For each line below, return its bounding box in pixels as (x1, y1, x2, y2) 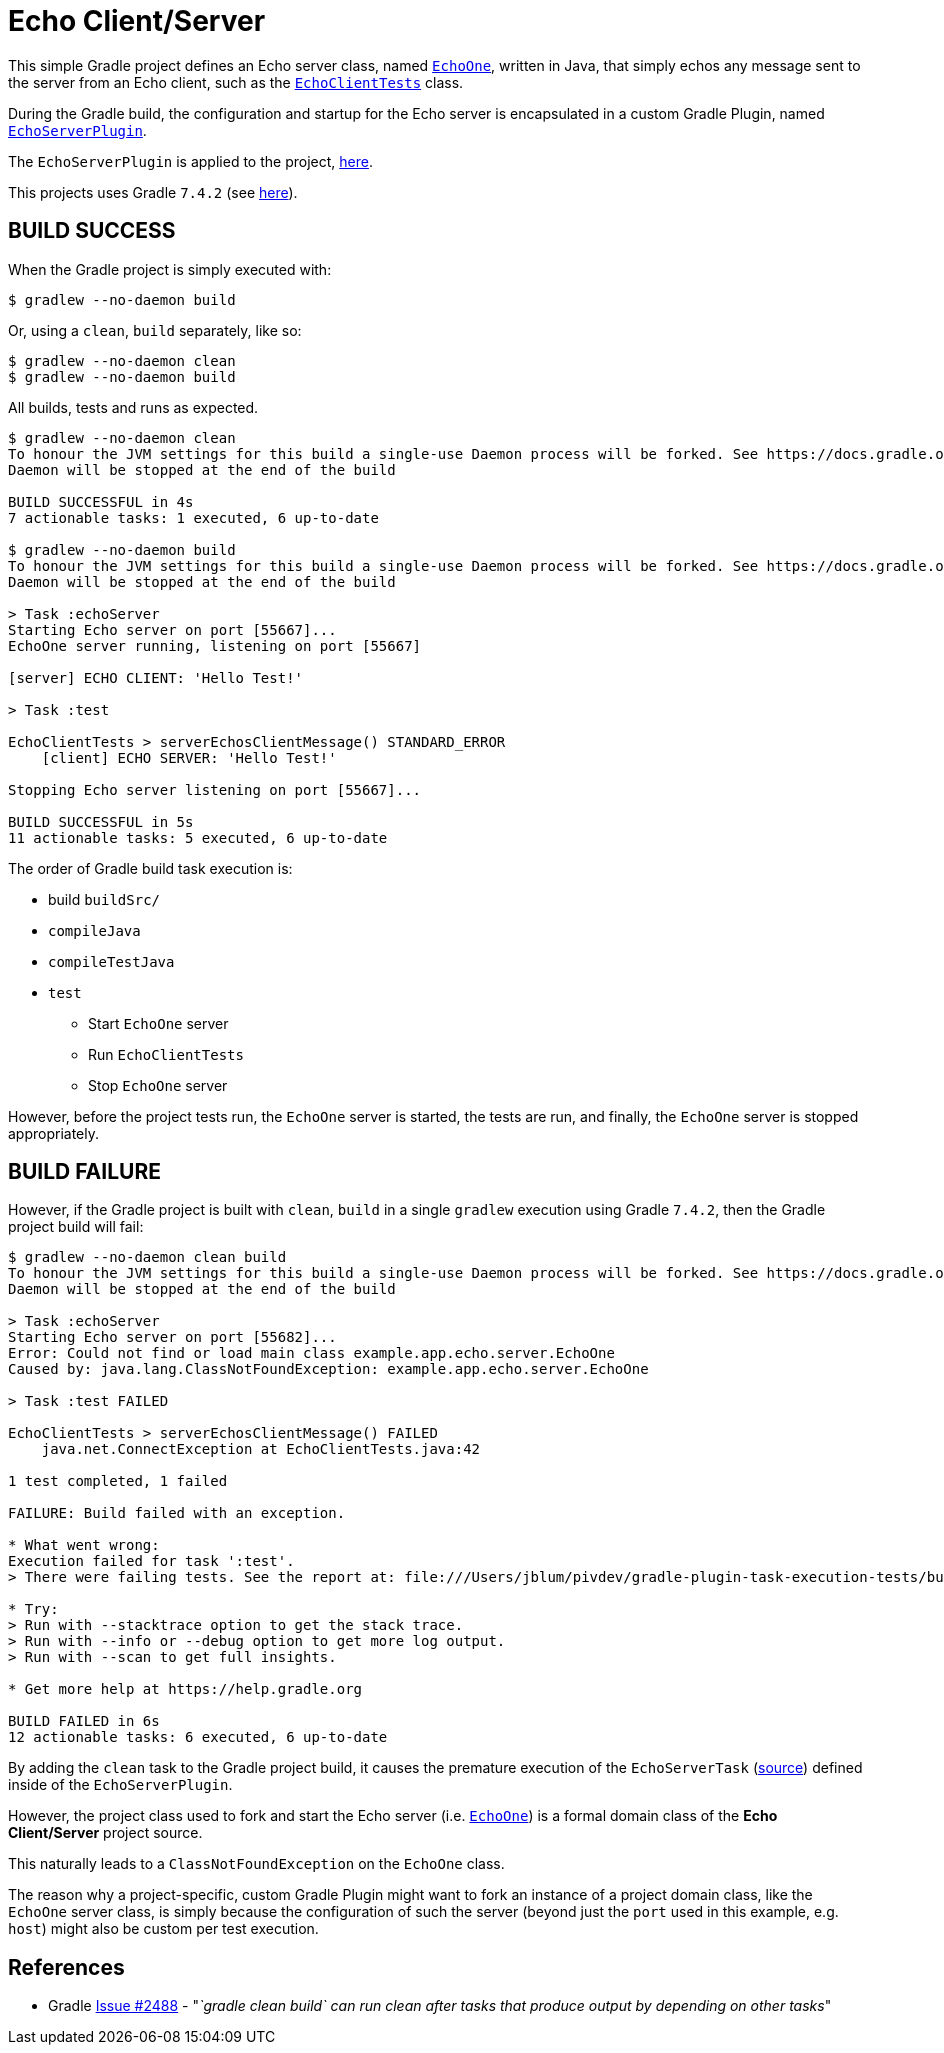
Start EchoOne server (88, 1014, 229, 1032)
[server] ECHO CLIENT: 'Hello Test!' (8, 669, 304, 686)
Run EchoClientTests (88, 1045, 244, 1063)
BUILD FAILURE (8, 1159, 161, 1185)
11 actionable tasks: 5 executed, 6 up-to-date (8, 829, 388, 846)
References (8, 1954, 125, 1980)
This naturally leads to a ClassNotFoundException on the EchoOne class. (8, 1855, 505, 1873)
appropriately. (8, 1124, 100, 1142)
